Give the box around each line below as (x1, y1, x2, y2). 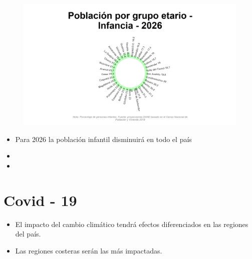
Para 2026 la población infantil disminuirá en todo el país (15, 133, 192, 144)
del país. (15, 228, 41, 239)
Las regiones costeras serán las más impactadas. (15, 245, 162, 255)
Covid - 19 (4, 189, 77, 210)
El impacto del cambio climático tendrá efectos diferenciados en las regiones (15, 218, 248, 229)
